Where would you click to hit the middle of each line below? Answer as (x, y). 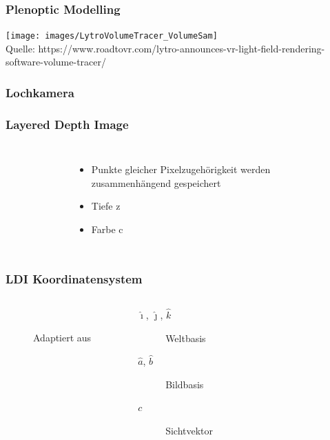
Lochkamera (40, 92)
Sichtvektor (189, 430)
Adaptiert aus (62, 338)
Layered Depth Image (67, 124)
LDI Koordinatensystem (74, 279)
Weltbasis (186, 338)
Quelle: (20, 48)
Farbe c (107, 229)
